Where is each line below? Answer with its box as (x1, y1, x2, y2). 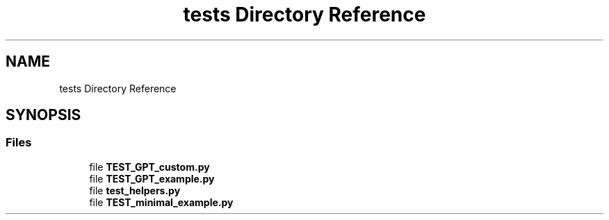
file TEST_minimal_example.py (89, 196, 234, 208)
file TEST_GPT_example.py (89, 172, 215, 185)
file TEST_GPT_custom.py (89, 160, 210, 173)
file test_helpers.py (89, 184, 181, 196)
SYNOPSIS (6, 106, 81, 124)
